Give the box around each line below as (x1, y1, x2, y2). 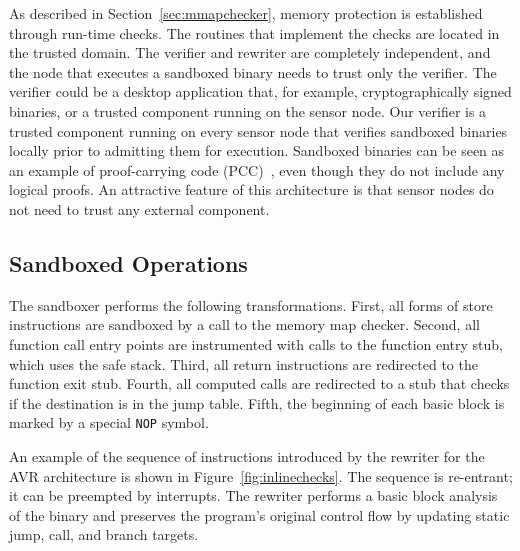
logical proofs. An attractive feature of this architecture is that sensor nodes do (9, 179, 494, 200)
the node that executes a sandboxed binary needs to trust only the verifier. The (9, 61, 497, 82)
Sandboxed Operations (9, 247, 248, 278)
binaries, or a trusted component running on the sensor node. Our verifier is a (9, 100, 487, 121)
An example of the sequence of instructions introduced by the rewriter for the (9, 445, 485, 466)
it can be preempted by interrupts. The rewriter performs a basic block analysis (9, 485, 498, 506)
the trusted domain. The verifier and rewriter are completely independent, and (9, 42, 491, 63)
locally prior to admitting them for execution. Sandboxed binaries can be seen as (9, 140, 505, 161)
